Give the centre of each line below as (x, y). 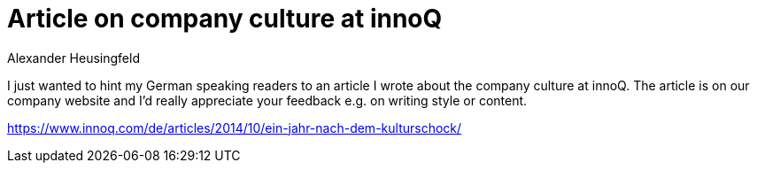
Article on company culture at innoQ (225, 19)
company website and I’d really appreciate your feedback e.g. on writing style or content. (267, 100)
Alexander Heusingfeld (73, 58)
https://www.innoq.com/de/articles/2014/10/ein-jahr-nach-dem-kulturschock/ (235, 127)
